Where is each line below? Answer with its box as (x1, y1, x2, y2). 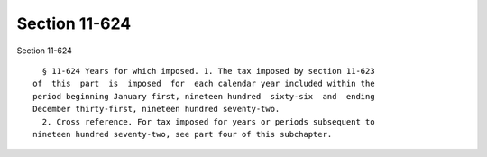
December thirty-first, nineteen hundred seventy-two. (32, 104, 280, 115)
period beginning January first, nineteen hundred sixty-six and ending (32, 91, 375, 101)
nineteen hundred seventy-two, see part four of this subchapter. (32, 129, 333, 139)
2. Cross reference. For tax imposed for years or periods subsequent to (41, 116, 375, 126)
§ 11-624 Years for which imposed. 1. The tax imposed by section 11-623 (41, 66, 375, 76)
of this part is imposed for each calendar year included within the (32, 78, 375, 89)
